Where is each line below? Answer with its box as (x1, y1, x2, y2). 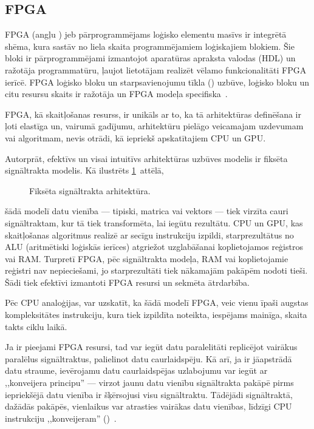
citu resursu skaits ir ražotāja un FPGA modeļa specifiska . (5, 87, 228, 100)
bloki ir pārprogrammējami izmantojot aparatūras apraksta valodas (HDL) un (5, 52, 296, 64)
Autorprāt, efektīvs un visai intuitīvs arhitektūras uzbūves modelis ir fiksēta (5, 152, 288, 164)
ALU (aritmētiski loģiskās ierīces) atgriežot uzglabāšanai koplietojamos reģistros (5, 240, 303, 253)
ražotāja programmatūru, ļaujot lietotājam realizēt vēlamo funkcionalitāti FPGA (5, 63, 307, 76)
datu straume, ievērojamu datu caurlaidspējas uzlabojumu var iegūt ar (5, 364, 268, 377)
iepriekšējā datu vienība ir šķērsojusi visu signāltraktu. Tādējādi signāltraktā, (5, 388, 293, 400)
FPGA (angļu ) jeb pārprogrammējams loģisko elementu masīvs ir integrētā (5, 28, 287, 41)
